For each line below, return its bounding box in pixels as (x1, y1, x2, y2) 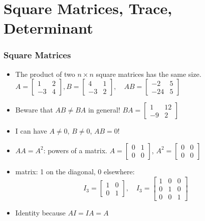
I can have (15, 126, 47, 136)
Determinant (4, 18, 93, 38)
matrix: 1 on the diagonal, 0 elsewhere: (15, 166, 135, 176)
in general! (88, 104, 120, 115)
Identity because (15, 207, 66, 217)
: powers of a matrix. (43, 145, 107, 155)
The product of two (15, 68, 75, 79)
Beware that (15, 104, 53, 115)
